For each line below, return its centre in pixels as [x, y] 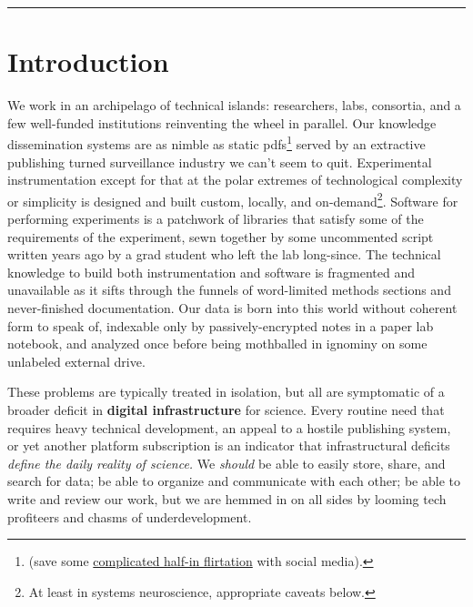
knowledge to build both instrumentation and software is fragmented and [211, 272]
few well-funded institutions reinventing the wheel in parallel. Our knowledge [222, 122]
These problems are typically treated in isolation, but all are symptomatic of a [226, 392]
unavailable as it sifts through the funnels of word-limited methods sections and [229, 290]
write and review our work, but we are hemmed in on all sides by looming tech [227, 498]
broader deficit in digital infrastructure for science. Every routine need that [226, 409]
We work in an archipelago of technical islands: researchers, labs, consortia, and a [234, 105]
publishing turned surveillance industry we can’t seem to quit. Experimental [220, 162]
